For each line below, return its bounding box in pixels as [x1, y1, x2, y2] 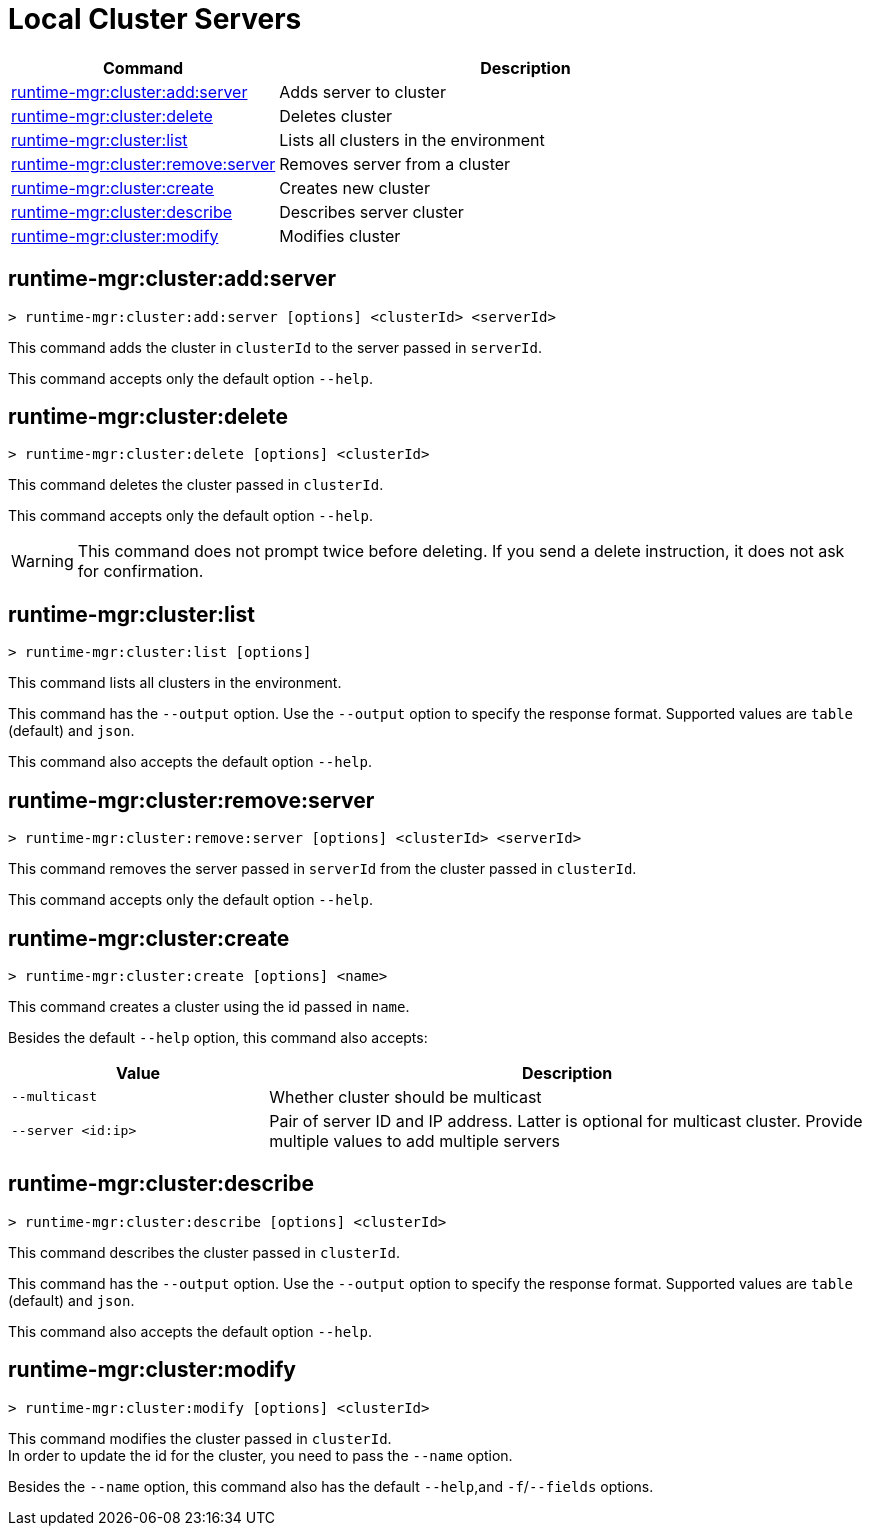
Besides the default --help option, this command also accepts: [8, 1028, 428, 1046]
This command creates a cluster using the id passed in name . [8, 997, 410, 1015]
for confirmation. [77, 561, 204, 582]
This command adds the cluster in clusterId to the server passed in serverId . [8, 338, 543, 356]
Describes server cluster [279, 201, 464, 222]
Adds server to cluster [279, 81, 446, 102]
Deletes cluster [279, 105, 393, 126]
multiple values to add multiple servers [269, 1130, 560, 1151]
